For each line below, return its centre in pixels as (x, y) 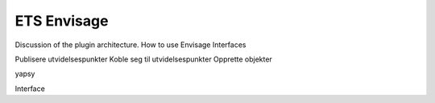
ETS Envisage (62, 21)
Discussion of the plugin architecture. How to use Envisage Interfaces (130, 45)
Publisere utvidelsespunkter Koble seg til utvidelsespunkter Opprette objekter (144, 59)
